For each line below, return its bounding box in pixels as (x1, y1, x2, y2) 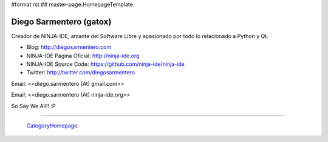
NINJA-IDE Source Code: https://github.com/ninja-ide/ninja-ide (26, 60, 185, 68)
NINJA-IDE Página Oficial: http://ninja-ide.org (26, 52, 140, 59)
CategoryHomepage (26, 122, 78, 129)
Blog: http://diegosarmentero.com (26, 44, 112, 51)
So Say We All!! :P (11, 102, 56, 109)
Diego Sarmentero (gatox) (11, 16, 112, 27)
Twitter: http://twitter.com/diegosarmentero (26, 69, 135, 76)
